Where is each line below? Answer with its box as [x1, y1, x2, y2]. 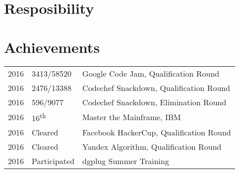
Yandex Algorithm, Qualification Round [82, 140, 222, 152]
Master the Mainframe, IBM [82, 111, 181, 123]
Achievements [4, 37, 100, 57]
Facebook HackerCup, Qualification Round [82, 126, 231, 138]
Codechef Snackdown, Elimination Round [82, 96, 227, 108]
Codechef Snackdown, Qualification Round [82, 82, 231, 93]
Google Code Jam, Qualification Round [82, 67, 220, 79]
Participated [32, 155, 75, 167]
